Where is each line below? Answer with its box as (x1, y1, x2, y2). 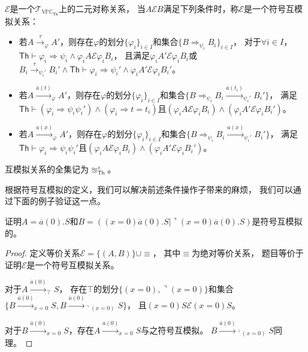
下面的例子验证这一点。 (13, 195, 105, 207)
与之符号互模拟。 (141, 323, 209, 336)
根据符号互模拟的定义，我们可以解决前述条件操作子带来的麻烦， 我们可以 (5, 183, 293, 195)
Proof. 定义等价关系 (5, 247, 80, 259)
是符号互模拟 (252, 215, 303, 227)
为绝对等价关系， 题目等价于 (191, 247, 304, 259)
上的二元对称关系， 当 (59, 2, 146, 14)
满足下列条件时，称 (163, 2, 239, 14)
